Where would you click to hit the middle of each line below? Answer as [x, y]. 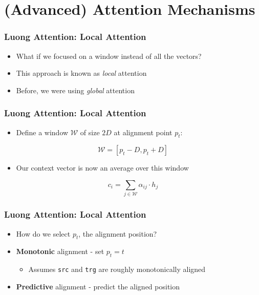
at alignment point [143, 132]
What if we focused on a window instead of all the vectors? [109, 56]
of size [90, 132]
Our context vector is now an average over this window [102, 168]
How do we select [43, 233]
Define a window [42, 132]
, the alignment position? [118, 233]
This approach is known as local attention [81, 73]
